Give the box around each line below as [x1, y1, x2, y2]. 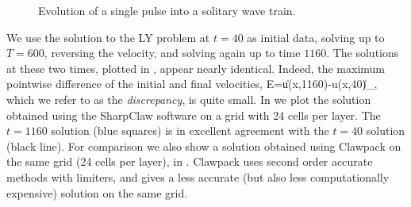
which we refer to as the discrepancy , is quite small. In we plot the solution [6, 90, 371, 107]
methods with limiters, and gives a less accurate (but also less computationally [6, 168, 390, 185]
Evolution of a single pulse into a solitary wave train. [38, 2, 296, 18]
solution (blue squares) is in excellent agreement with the [51, 122, 329, 139]
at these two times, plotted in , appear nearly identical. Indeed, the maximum [6, 59, 385, 76]
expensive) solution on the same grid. [6, 184, 188, 201]
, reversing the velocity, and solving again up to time [44, 44, 301, 61]
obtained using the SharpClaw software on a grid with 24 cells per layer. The [6, 106, 381, 123]
